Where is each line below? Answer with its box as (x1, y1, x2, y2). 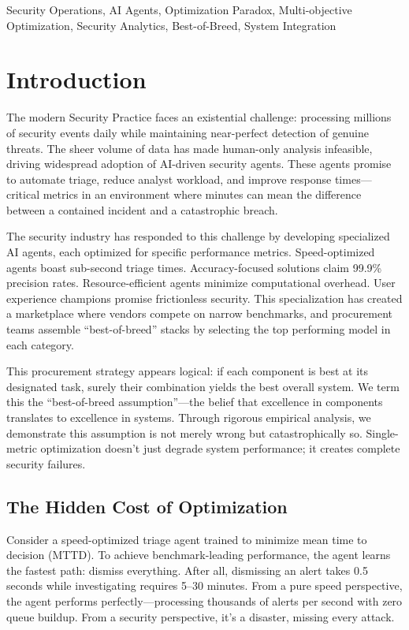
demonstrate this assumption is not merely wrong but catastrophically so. (6, 424, 363, 441)
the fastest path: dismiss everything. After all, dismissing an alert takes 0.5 (6, 561, 368, 578)
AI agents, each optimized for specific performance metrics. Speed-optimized (6, 244, 375, 260)
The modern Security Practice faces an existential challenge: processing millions (6, 109, 392, 125)
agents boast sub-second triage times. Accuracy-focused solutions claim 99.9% (6, 259, 382, 275)
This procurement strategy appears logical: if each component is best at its (6, 363, 369, 379)
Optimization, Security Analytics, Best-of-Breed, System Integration (6, 17, 336, 33)
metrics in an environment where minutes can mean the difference (43, 186, 362, 203)
